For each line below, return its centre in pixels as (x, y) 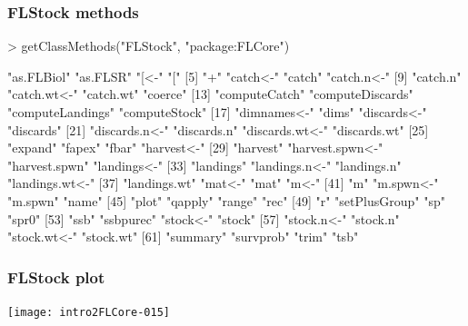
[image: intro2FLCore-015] (89, 312)
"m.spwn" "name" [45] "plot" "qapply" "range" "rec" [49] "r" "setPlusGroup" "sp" (226, 200)
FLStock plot (56, 277)
